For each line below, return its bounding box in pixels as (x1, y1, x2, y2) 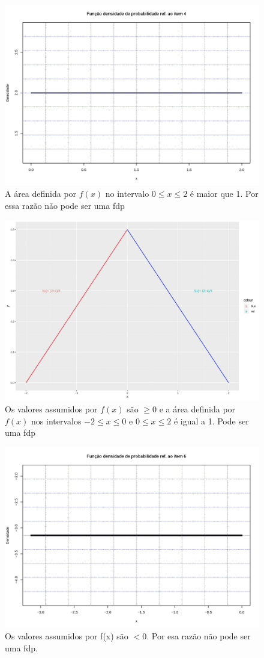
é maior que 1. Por (190, 187, 259, 200)
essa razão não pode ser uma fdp (5, 199, 125, 211)
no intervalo (105, 187, 149, 200)
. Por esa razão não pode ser (146, 630, 251, 642)
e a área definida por (159, 402, 236, 415)
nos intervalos (31, 414, 82, 427)
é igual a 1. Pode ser (173, 414, 249, 427)
